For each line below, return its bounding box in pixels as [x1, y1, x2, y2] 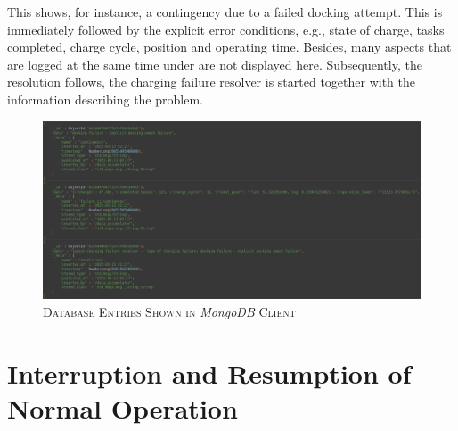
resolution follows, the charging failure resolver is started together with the [7, 72, 415, 91]
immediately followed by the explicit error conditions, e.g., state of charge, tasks [7, 20, 445, 38]
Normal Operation [7, 389, 238, 426]
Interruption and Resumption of [7, 354, 412, 391]
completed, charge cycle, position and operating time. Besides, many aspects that [7, 37, 452, 56]
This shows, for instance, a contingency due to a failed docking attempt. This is [7, 3, 443, 21]
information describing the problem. [7, 89, 203, 108]
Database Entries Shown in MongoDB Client [43, 302, 296, 320]
